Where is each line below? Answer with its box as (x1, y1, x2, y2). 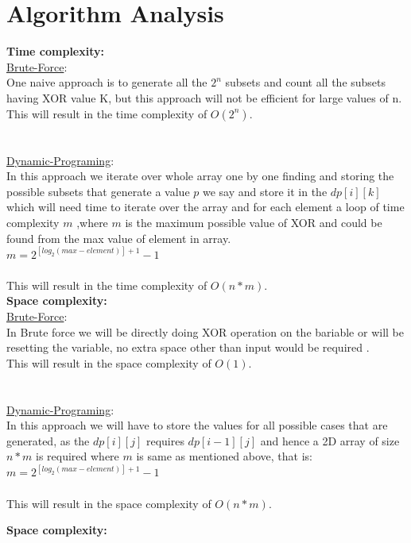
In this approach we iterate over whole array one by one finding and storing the (6, 168, 394, 184)
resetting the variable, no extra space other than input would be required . (6, 339, 370, 356)
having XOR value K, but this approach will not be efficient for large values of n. (6, 89, 402, 106)
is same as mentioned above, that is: (136, 448, 313, 464)
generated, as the (6, 432, 90, 449)
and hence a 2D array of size (260, 432, 400, 449)
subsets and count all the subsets (225, 74, 386, 90)
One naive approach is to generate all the (6, 74, 207, 90)
